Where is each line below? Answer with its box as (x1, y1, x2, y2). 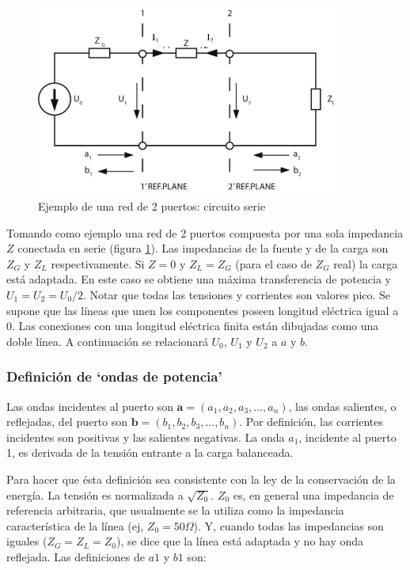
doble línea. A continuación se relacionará (6, 332, 208, 349)
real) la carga (333, 255, 398, 272)
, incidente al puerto (298, 428, 397, 445)
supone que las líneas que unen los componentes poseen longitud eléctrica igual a (6, 302, 399, 318)
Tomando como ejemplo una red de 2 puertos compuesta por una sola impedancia (6, 224, 404, 241)
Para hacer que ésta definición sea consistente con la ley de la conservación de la (6, 470, 396, 487)
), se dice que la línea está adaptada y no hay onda (116, 533, 364, 549)
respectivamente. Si (51, 255, 145, 272)
